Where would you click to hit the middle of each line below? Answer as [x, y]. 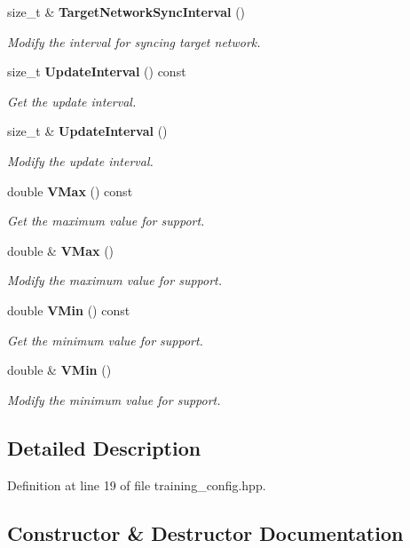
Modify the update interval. [80, 160]
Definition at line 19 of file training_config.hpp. [137, 484]
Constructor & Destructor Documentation [205, 532]
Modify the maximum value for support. [115, 280]
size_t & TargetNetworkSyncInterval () [126, 12]
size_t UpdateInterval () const [97, 71]
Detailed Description [104, 447]
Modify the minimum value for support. [114, 399]
